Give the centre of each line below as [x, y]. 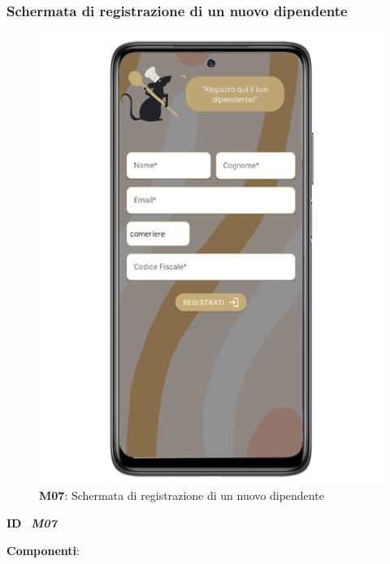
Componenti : [43, 550]
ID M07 [32, 523]
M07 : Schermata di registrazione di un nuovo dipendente [182, 495]
